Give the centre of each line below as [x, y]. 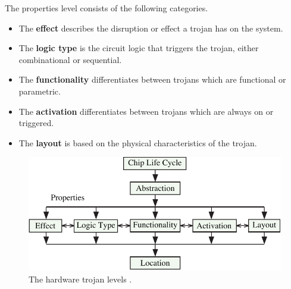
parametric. [40, 91]
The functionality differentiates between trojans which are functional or [152, 79]
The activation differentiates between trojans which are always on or [146, 111]
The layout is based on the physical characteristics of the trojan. [138, 142]
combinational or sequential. [70, 59]
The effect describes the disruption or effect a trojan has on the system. [151, 28]
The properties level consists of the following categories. [107, 8]
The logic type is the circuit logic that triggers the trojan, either [139, 48]
